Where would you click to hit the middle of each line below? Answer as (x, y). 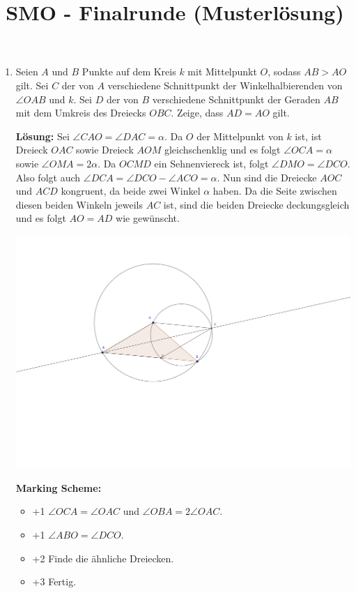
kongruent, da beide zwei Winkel (131, 191)
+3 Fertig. (54, 581)
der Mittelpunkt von (240, 136)
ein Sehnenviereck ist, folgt (211, 163)
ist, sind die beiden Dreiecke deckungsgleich (256, 204)
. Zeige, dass (197, 113)
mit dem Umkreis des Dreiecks (81, 113)
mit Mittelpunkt (222, 72)
